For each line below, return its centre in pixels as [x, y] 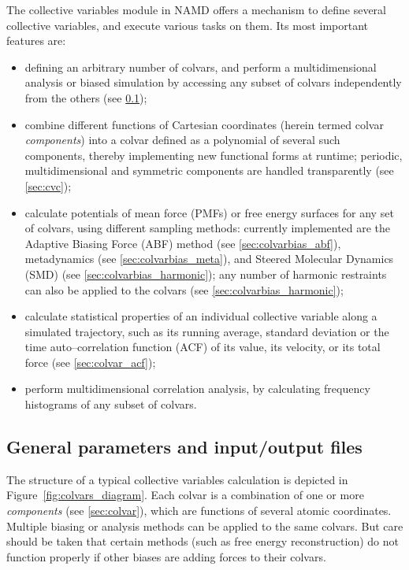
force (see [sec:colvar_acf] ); [90, 362]
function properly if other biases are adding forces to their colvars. [166, 556]
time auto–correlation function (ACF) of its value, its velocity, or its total [203, 347]
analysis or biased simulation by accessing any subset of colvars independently [213, 82]
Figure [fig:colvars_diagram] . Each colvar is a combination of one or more [185, 495]
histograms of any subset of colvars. [111, 404]
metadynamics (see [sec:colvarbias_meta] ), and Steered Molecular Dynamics [209, 259]
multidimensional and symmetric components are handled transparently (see [209, 170]
